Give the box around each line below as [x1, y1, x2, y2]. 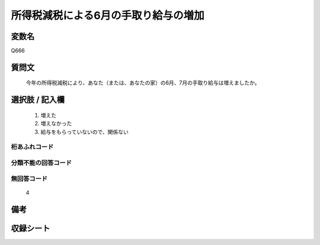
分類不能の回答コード [11, 159, 72, 167]
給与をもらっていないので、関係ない [40, 128, 129, 136]
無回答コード [11, 175, 48, 183]
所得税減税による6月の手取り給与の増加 [11, 9, 204, 22]
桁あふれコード [11, 143, 54, 151]
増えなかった [40, 120, 72, 127]
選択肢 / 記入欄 [11, 95, 65, 105]
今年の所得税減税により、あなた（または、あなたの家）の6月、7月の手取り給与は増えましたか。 [25, 79, 260, 86]
